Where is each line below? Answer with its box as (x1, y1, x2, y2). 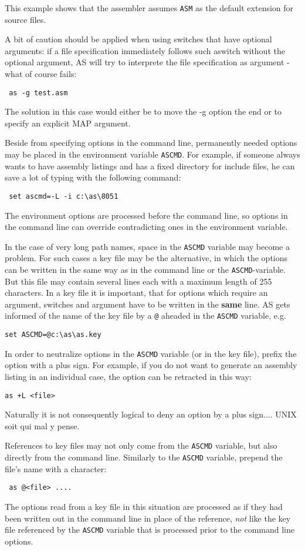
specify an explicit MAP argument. (5, 116, 131, 129)
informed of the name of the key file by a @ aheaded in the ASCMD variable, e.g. (5, 309, 286, 322)
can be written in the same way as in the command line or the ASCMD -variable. (5, 263, 286, 275)
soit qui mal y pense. (5, 419, 80, 432)
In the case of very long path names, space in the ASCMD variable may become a (5, 240, 290, 252)
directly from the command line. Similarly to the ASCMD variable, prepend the (5, 451, 283, 463)
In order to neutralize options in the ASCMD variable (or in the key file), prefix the (5, 347, 297, 359)
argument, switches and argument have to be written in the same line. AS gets (5, 298, 290, 310)
